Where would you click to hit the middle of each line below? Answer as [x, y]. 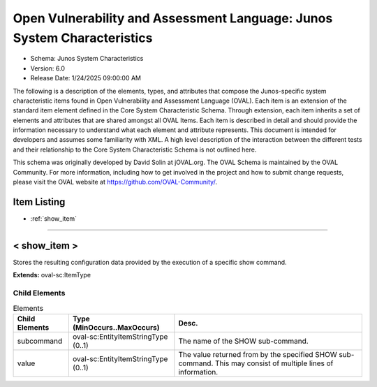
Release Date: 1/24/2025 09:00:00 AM [86, 78]
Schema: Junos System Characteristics [87, 59]
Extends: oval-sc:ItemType [52, 275]
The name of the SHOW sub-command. [243, 341]
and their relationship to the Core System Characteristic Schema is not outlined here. [135, 149]
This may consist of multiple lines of [274, 363]
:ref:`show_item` [53, 218]
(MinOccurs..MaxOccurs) [116, 327]
